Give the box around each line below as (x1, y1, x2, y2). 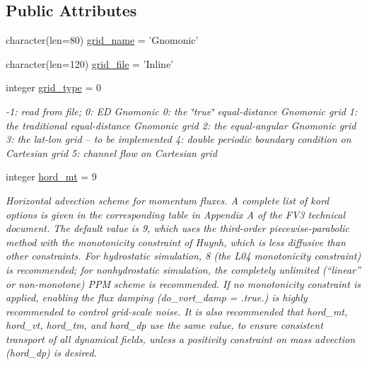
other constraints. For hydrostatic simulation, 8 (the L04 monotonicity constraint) (6, 248, 361, 263)
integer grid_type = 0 (6, 80, 102, 95)
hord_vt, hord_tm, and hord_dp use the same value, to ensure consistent (6, 318, 323, 332)
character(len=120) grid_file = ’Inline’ (6, 56, 173, 71)
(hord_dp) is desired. (6, 345, 97, 360)
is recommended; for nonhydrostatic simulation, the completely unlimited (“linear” (6, 262, 361, 277)
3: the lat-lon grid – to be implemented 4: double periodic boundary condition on (6, 132, 351, 146)
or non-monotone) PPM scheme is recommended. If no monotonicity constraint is (6, 276, 361, 291)
